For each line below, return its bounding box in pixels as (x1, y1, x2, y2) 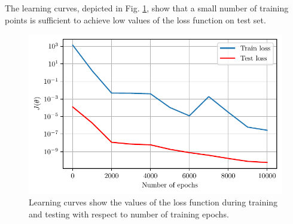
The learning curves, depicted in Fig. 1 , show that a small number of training (5, 2, 289, 14)
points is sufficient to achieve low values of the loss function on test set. (5, 13, 266, 26)
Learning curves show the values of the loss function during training (29, 196, 278, 208)
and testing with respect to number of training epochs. (29, 208, 229, 220)
